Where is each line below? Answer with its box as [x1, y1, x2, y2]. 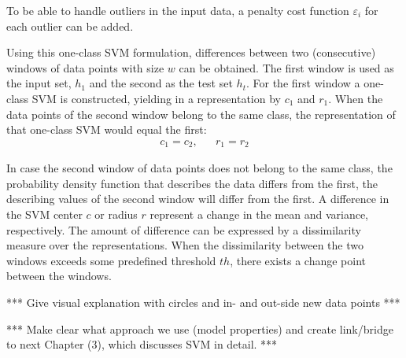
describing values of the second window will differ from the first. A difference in [6, 190, 389, 207]
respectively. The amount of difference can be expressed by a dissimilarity [6, 221, 361, 238]
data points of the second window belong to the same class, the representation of [6, 105, 396, 122]
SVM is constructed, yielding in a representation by [31, 90, 281, 106]
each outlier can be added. [6, 17, 134, 34]
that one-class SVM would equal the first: [6, 121, 207, 138]
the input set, [6, 75, 72, 91]
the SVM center [6, 206, 83, 223]
